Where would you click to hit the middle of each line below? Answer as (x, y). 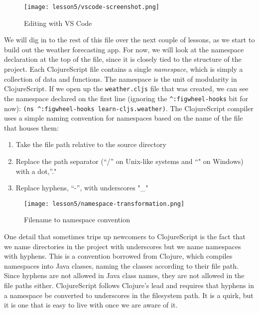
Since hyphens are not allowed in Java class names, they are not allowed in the (124, 275)
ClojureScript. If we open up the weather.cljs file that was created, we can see (126, 88)
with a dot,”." (36, 171)
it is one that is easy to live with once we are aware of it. (91, 305)
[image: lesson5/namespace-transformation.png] (104, 204)
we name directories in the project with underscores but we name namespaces (123, 246)
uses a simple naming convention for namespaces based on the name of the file (124, 118)
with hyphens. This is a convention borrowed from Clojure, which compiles (118, 256)
